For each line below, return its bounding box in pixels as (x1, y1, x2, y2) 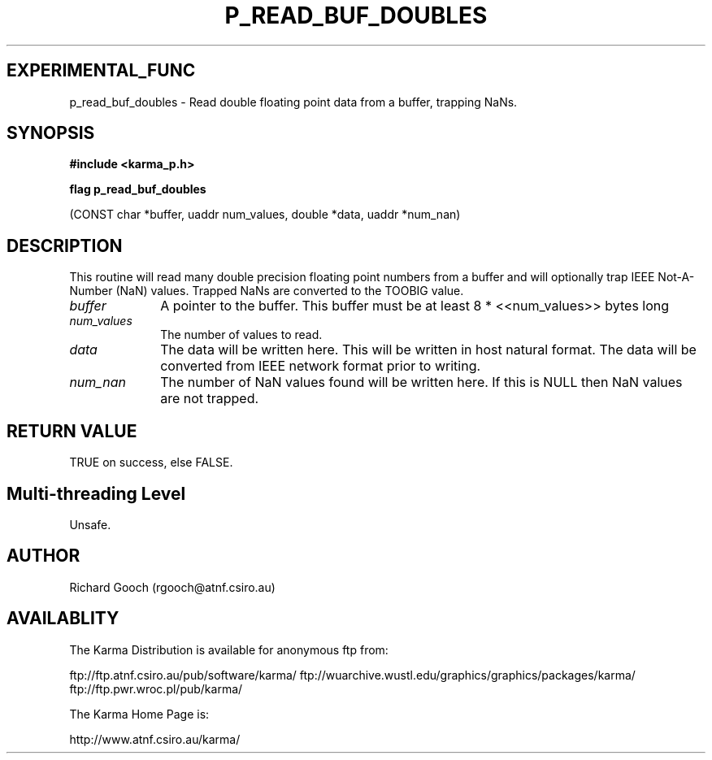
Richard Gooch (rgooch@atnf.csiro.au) (69, 580, 276, 594)
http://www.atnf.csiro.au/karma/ (69, 732, 241, 746)
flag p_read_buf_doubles (69, 182, 206, 197)
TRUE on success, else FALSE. (69, 455, 233, 470)
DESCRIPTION (7, 235, 123, 256)
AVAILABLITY (7, 608, 119, 629)
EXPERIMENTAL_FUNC (7, 60, 196, 81)
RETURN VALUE (7, 420, 137, 441)
